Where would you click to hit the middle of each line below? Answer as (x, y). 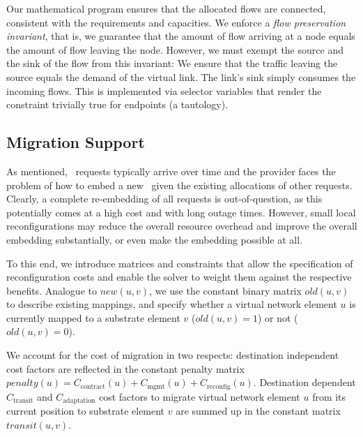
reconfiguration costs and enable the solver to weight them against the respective (179, 277)
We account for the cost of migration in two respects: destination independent (173, 355)
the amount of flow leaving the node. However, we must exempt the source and (175, 49)
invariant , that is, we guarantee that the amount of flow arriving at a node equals (181, 36)
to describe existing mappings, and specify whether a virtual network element (172, 304)
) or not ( (278, 317)
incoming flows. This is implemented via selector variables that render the (164, 90)
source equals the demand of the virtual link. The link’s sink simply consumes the (181, 76)
